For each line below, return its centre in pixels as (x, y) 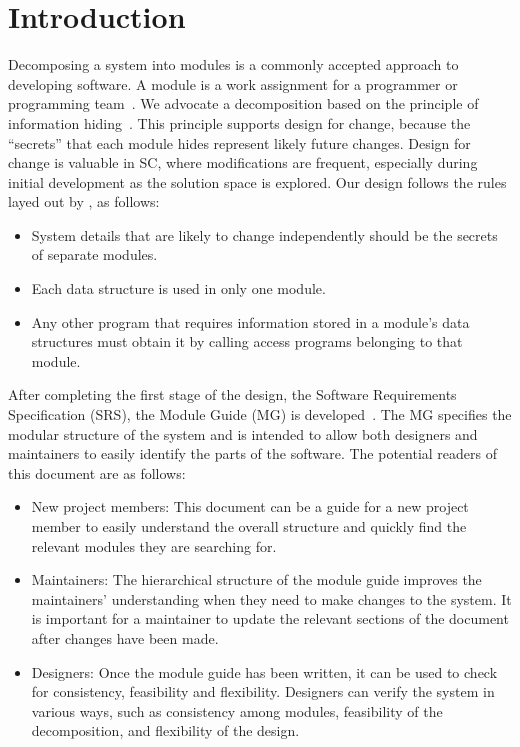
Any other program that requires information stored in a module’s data (250, 321)
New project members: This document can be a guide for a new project (250, 506)
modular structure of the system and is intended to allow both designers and (243, 433)
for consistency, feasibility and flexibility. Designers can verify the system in (263, 691)
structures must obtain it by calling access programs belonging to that (247, 341)
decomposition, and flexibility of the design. (165, 730)
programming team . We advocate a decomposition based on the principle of (243, 103)
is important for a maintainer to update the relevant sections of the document (270, 618)
